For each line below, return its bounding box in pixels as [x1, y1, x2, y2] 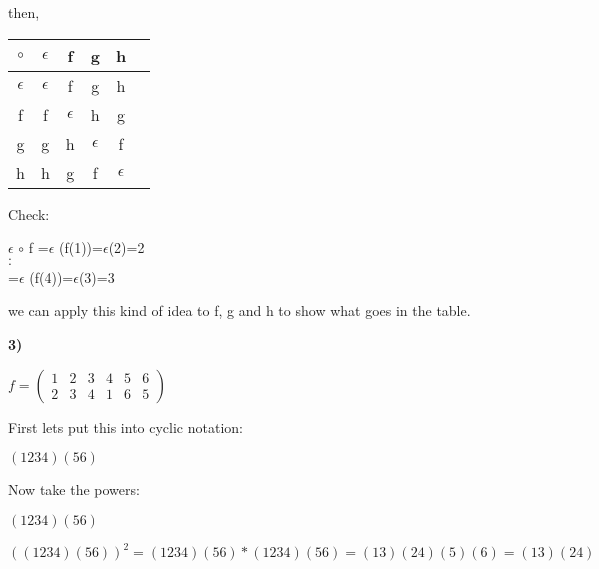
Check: [8, 203, 50, 224]
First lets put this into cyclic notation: [8, 416, 243, 437]
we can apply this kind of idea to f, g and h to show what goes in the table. [8, 300, 471, 321]
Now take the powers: [8, 479, 140, 500]
